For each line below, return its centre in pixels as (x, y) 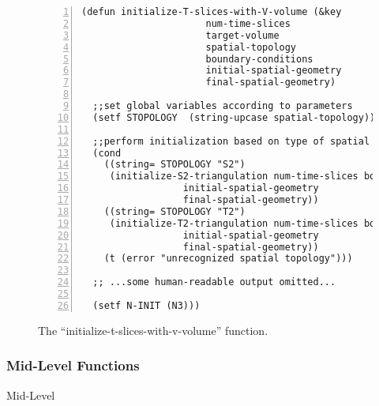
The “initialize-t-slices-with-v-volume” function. (153, 330)
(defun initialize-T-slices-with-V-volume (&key (212, 12)
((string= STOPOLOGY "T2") (174, 211)
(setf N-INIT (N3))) (146, 305)
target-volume (242, 35)
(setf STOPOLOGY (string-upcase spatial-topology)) (234, 117)
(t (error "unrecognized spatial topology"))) (228, 259)
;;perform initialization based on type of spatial (231, 141)
